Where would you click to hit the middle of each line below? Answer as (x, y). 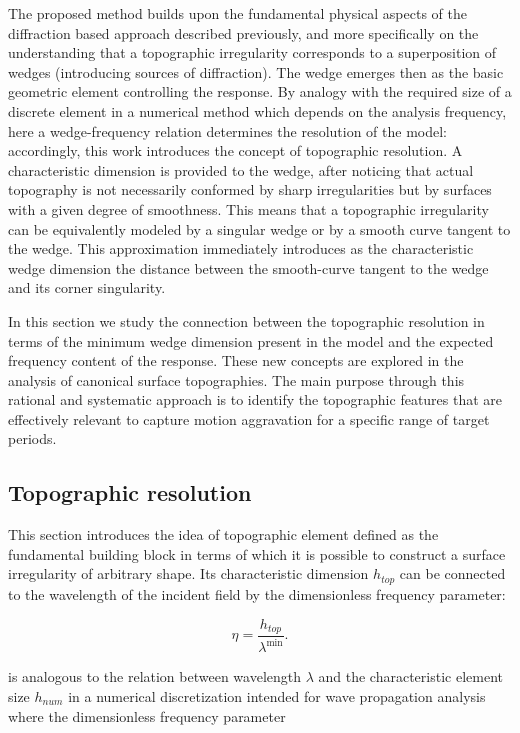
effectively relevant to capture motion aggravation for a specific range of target (249, 418)
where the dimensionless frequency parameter (147, 715)
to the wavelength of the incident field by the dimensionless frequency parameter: (257, 593)
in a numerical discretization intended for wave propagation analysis (277, 695)
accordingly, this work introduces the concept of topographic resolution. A (235, 150)
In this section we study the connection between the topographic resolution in (246, 320)
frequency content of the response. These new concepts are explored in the (236, 360)
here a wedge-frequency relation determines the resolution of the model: (227, 130)
